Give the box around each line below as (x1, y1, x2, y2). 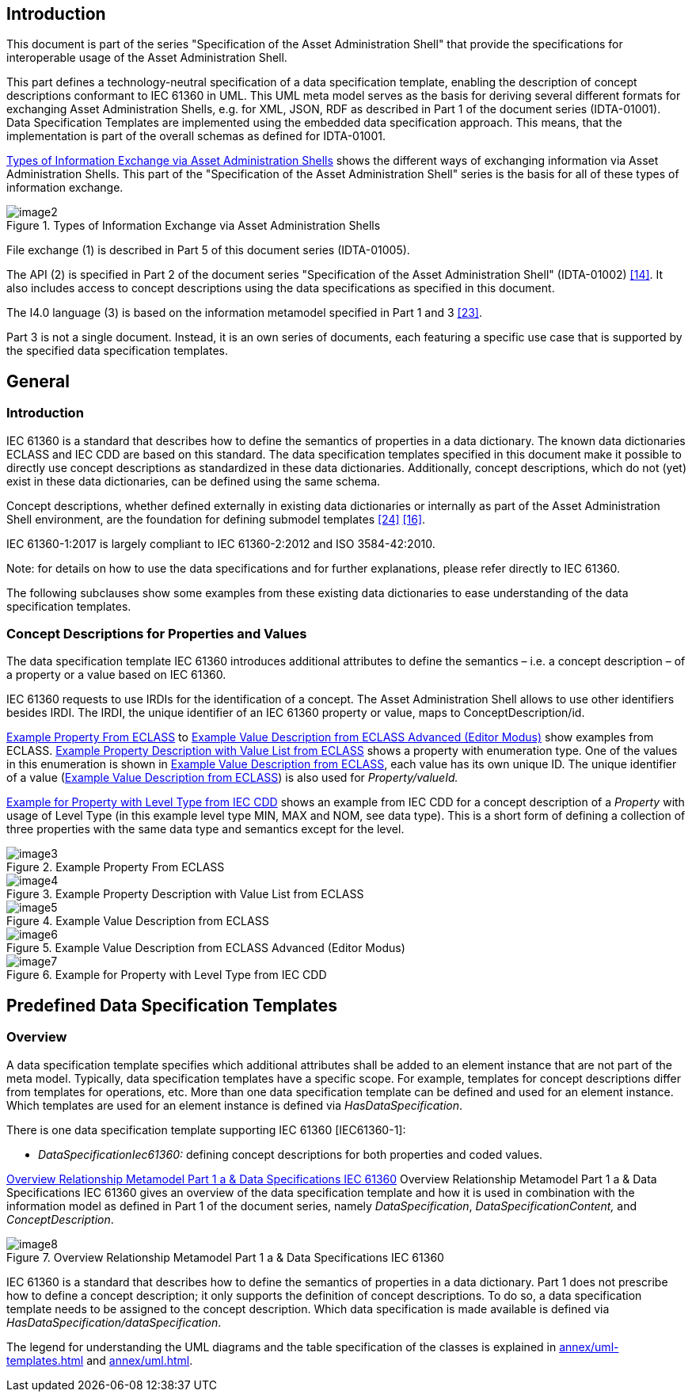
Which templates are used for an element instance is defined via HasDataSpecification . (6, 1098, 463, 1112)
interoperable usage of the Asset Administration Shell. (6, 51, 287, 65)
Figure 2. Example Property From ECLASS (6, 860, 225, 874)
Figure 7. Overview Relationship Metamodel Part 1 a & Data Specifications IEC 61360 (6, 1250, 444, 1264)
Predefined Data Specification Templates (6, 995, 337, 1015)
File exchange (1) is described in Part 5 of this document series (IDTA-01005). (6, 243, 410, 257)
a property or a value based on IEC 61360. (6, 668, 226, 682)
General (6, 371, 70, 391)
